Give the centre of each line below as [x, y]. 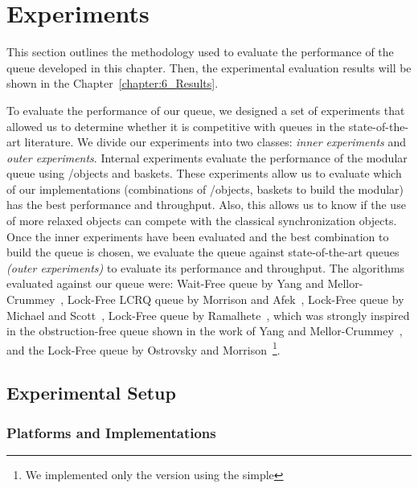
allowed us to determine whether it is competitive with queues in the [176, 126]
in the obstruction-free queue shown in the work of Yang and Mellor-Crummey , [205, 331]
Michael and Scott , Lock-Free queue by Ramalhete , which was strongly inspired [208, 315]
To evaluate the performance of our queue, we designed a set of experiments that [206, 110]
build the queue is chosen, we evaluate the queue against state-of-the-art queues [203, 252]
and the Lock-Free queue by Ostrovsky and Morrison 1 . [143, 348]
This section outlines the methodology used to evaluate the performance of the [200, 52]
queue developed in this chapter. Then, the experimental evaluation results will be [209, 67]
